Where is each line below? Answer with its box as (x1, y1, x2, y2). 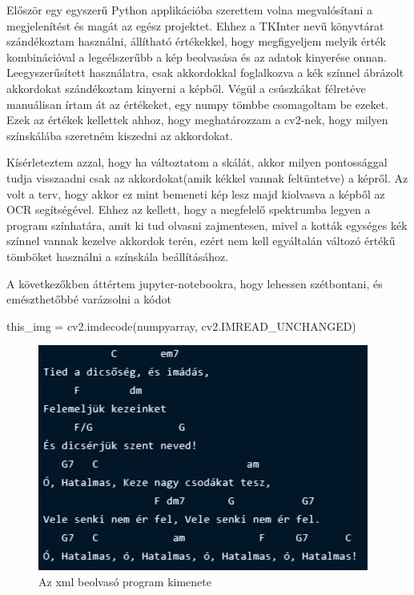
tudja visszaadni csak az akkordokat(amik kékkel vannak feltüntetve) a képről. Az (6, 169, 408, 186)
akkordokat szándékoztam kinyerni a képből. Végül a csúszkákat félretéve (6, 79, 366, 96)
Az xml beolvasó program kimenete (38, 573, 211, 589)
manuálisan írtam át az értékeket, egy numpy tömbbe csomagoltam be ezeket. (6, 95, 388, 112)
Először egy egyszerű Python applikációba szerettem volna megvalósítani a (6, 2, 372, 18)
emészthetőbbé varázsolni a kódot (6, 291, 171, 308)
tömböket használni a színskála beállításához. (6, 247, 229, 264)
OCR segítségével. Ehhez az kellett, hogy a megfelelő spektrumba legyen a (6, 201, 371, 218)
